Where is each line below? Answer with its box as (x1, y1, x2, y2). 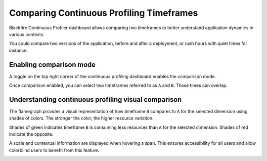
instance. (9, 47, 28, 53)
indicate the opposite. (9, 131, 54, 137)
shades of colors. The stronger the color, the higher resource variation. (9, 115, 154, 121)
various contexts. (9, 31, 44, 37)
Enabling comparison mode (9, 60, 96, 69)
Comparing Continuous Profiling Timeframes (9, 7, 198, 18)
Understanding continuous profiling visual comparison (9, 95, 182, 104)
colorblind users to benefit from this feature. (9, 147, 99, 153)
